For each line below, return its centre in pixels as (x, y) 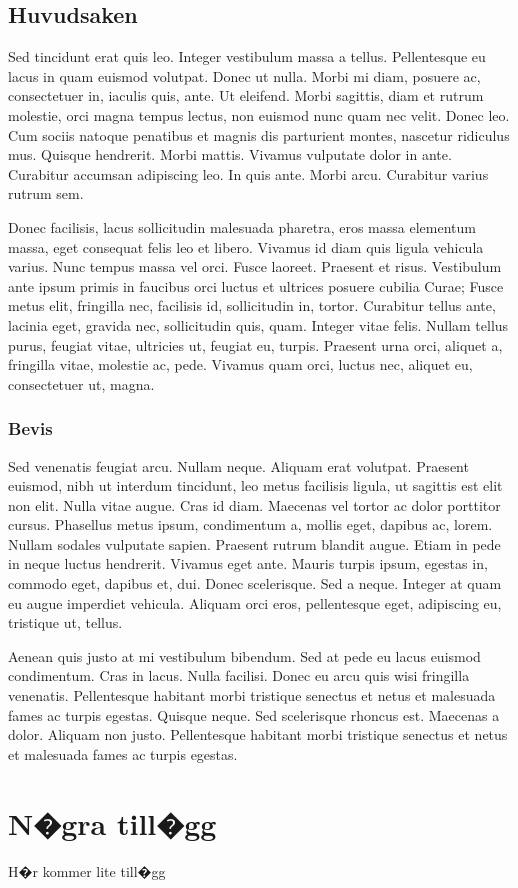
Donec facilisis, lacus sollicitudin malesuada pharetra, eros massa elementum (242, 226)
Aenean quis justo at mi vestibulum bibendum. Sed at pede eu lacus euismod (244, 655)
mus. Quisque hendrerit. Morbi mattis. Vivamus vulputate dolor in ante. (230, 154)
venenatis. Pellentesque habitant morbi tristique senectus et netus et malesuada (252, 695)
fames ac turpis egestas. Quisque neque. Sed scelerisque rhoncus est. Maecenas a (254, 714)
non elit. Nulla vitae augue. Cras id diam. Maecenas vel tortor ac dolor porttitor (254, 504)
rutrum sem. (46, 193)
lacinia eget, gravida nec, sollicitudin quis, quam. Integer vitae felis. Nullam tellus (258, 324)
